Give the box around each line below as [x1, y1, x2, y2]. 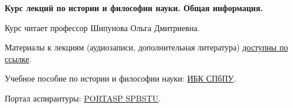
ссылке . [5, 52, 32, 65]
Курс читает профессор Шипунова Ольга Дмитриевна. [5, 21, 200, 33]
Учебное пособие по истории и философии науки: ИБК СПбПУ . [5, 72, 236, 85]
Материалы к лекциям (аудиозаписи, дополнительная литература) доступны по [5, 41, 288, 53]
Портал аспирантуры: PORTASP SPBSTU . [5, 92, 161, 104]
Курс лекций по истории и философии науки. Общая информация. [5, 2, 263, 14]
